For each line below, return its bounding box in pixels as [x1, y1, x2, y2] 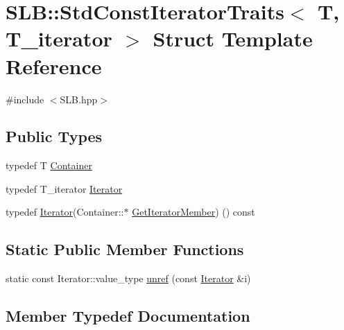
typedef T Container [6, 158, 92, 173]
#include [6, 92, 44, 106]
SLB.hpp [60, 92, 98, 106]
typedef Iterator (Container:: [6, 205, 124, 219]
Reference [6, 51, 102, 80]
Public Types [6, 125, 103, 147]
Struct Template [153, 24, 313, 53]
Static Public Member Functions [6, 238, 244, 260]
